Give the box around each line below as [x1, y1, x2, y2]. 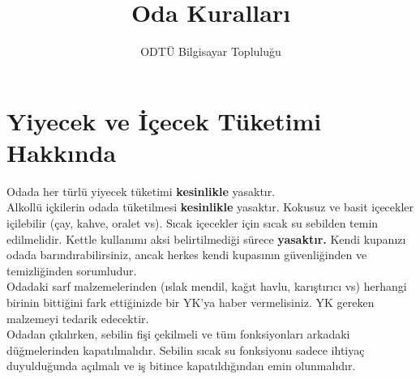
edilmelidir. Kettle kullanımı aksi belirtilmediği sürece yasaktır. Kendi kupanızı [6, 230, 406, 247]
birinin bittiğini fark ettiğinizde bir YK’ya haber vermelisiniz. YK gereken [6, 294, 375, 310]
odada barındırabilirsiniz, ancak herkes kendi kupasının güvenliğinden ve [6, 246, 367, 263]
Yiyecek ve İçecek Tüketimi [6, 104, 322, 137]
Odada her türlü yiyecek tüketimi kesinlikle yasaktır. [6, 182, 276, 199]
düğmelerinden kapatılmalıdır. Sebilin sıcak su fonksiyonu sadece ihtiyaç [6, 341, 365, 358]
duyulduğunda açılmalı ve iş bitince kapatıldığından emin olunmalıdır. [6, 357, 356, 374]
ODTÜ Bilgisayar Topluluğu [140, 43, 281, 60]
